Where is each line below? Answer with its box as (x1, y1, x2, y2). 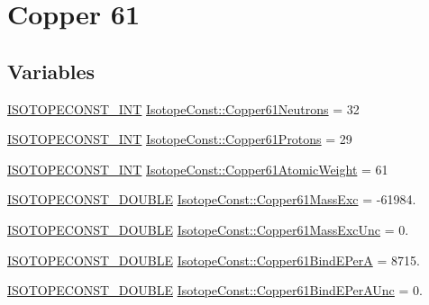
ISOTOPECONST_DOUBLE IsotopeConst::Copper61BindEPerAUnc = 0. (7, 281, 423, 300)
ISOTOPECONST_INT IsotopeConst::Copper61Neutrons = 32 (7, 99, 360, 118)
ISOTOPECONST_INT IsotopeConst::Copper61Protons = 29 (7, 130, 352, 148)
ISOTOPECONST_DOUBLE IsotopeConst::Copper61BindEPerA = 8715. (7, 250, 420, 269)
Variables (7, 57, 96, 85)
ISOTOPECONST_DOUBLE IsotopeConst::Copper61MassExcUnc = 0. (7, 220, 409, 238)
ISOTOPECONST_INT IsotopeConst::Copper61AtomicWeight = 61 (7, 159, 388, 178)
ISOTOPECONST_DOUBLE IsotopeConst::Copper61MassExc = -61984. (7, 190, 416, 209)
